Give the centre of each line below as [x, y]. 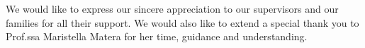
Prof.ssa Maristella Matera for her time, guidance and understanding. [157, 36]
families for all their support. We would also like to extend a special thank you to [182, 22]
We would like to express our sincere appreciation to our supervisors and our [172, 8]
